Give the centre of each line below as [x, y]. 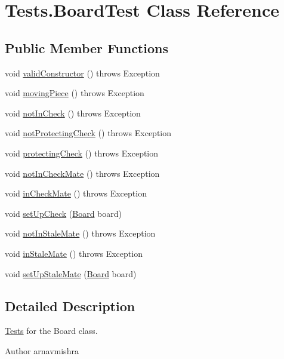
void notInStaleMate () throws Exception [80, 233]
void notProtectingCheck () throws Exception [88, 133]
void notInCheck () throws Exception [73, 113]
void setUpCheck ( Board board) [63, 213]
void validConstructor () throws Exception [82, 73]
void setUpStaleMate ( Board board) [71, 273]
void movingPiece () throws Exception [75, 93]
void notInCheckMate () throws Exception [82, 173]
